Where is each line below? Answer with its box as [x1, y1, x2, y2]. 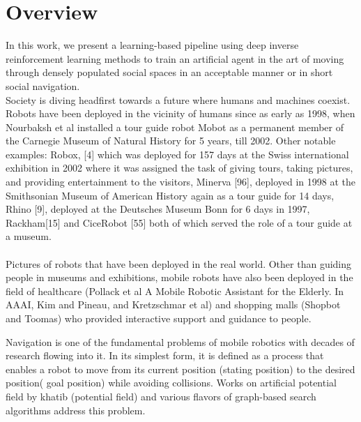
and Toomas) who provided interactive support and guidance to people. [6, 311, 312, 325]
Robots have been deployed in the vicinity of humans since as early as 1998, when [6, 106, 355, 121]
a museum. [6, 229, 52, 243]
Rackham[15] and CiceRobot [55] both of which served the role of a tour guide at [6, 215, 353, 229]
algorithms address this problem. [6, 402, 146, 417]
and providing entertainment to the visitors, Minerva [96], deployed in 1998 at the [6, 174, 356, 189]
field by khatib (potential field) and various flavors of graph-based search [6, 389, 316, 403]
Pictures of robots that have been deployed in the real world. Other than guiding [6, 256, 352, 271]
